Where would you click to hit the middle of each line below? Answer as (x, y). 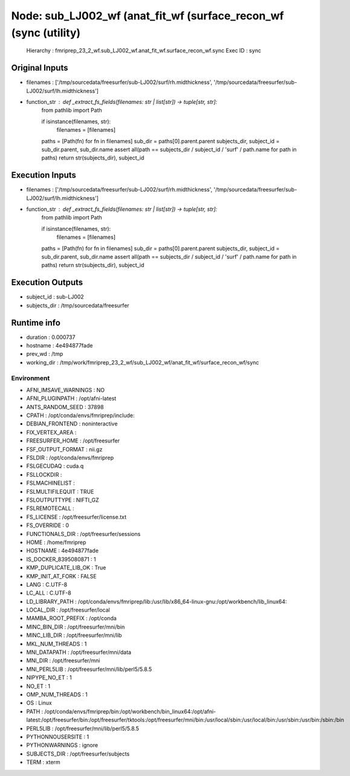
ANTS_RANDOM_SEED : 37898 (65, 407)
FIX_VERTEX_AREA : (51, 432)
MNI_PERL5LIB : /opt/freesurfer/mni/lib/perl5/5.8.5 (89, 669)
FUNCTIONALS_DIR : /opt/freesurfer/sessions (83, 534)
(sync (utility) (46, 33)
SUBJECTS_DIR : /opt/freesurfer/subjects (78, 754)
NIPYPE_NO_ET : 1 (49, 677)
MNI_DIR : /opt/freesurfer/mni (63, 661)
